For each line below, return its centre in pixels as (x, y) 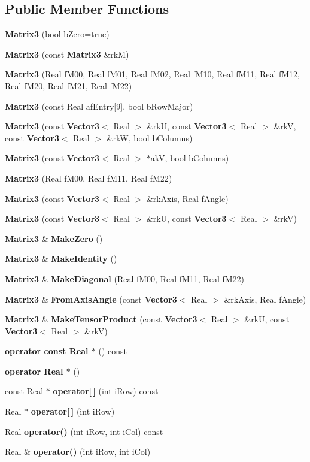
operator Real (34, 371)
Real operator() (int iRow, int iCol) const (84, 431)
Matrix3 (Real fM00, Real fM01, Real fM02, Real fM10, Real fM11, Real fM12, (152, 74)
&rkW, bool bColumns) (149, 138)
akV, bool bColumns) (190, 158)
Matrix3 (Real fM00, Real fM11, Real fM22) (89, 178)
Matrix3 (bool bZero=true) (57, 34)
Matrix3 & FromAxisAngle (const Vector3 (91, 299)
